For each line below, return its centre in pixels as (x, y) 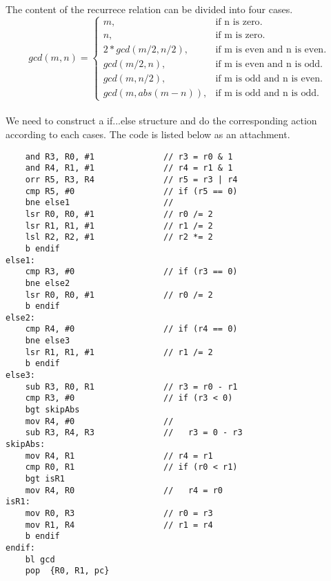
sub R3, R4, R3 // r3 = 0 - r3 (134, 433)
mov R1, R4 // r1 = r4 (119, 525)
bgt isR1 (45, 479)
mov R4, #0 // (99, 421)
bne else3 (48, 341)
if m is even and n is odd (268, 64)
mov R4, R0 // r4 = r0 (124, 490)
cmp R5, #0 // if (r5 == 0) (131, 191)
